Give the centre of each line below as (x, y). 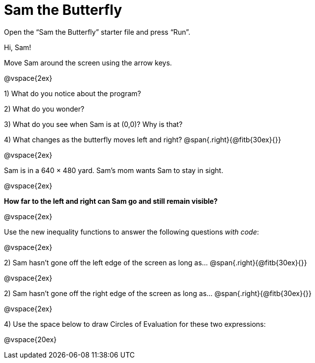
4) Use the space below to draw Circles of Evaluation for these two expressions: (135, 324)
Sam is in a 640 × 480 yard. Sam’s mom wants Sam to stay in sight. (114, 170)
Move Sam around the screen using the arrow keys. (88, 62)
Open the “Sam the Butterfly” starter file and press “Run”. (97, 32)
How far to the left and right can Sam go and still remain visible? (111, 201)
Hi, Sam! (18, 47)
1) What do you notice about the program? (73, 93)
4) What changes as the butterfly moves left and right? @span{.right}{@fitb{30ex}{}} (143, 139)
